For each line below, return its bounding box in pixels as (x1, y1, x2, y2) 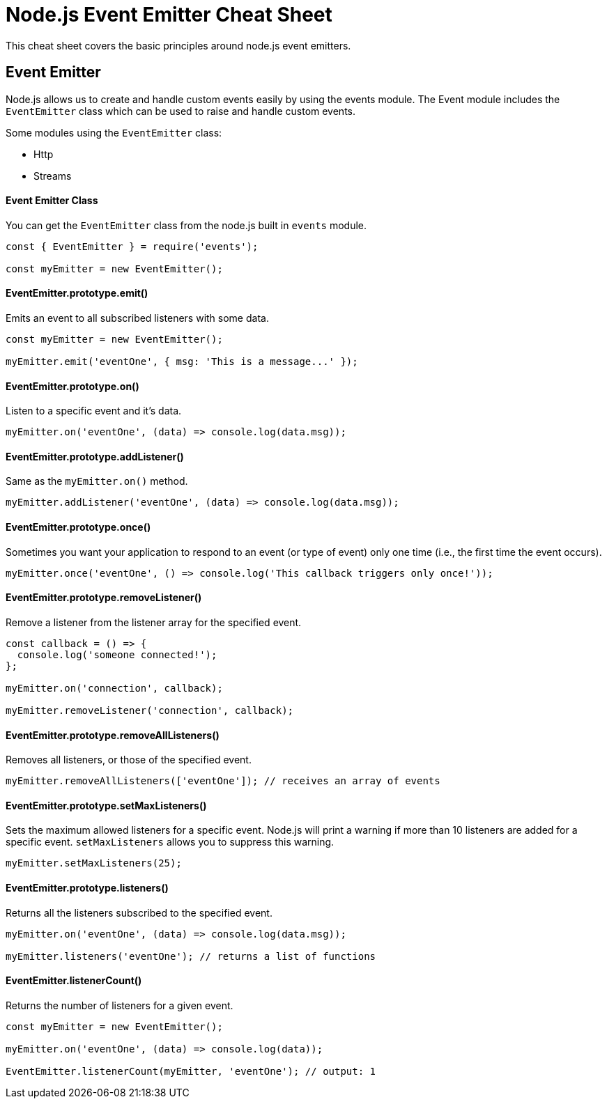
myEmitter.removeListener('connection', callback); (6, 704, 294, 716)
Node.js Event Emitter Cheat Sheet (6, 3, 332, 26)
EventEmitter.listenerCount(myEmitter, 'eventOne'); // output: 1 (6, 1065, 376, 1077)
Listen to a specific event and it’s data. (6, 405, 182, 417)
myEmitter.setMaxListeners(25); (6, 857, 182, 869)
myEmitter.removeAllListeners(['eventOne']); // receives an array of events (6, 775, 440, 787)
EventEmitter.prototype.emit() (6, 287, 148, 300)
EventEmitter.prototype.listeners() (6, 881, 169, 894)
